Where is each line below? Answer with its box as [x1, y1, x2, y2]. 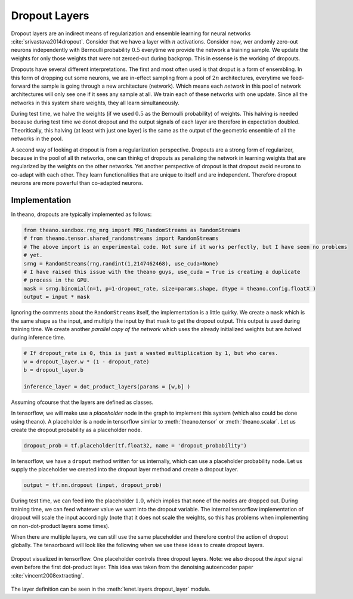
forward [11, 82, 31, 89]
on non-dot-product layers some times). [11, 522, 110, 529]
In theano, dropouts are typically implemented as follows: [11, 211, 152, 218]
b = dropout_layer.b [23, 367, 83, 373]
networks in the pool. [11, 135, 63, 143]
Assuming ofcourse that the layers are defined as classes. [11, 399, 154, 406]
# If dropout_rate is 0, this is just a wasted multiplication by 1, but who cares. [23, 350, 278, 357]
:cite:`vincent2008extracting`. [11, 572, 84, 579]
